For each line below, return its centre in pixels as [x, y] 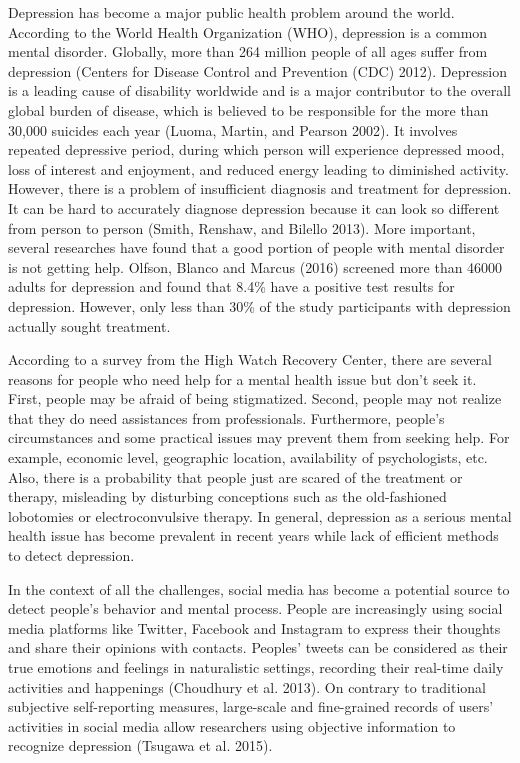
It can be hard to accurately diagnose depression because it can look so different [254, 207]
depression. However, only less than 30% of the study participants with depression [259, 305]
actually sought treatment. [89, 325]
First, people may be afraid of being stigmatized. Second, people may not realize [255, 398]
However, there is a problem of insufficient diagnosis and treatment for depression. [260, 188]
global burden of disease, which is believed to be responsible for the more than [248, 109]
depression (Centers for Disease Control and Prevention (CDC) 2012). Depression [257, 70]
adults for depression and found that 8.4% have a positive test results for [231, 286]
